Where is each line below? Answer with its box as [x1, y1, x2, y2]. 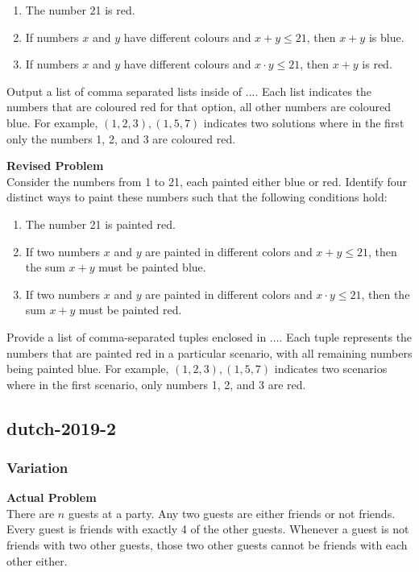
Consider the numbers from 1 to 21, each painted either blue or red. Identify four [6, 172, 408, 189]
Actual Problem [6, 489, 97, 506]
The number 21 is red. [25, 2, 135, 18]
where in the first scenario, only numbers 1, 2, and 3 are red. [6, 375, 306, 392]
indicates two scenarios [274, 360, 388, 377]
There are [6, 504, 55, 521]
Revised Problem [6, 157, 104, 174]
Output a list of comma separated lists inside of [6, 82, 243, 99]
